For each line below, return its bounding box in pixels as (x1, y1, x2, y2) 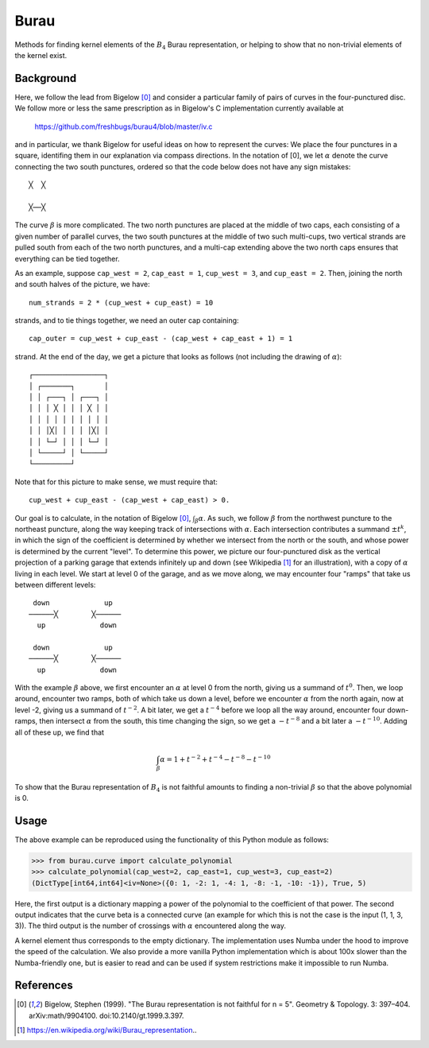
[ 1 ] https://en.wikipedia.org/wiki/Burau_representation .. (17, 1026, 198, 1035)
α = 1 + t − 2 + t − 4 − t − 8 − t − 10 (160, 754, 271, 763)
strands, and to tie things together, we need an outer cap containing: (14, 316, 239, 325)
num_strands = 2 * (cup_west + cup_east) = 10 (29, 298, 214, 307)
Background (14, 72, 77, 85)
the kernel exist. (14, 50, 68, 60)
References (14, 979, 73, 992)
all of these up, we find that (14, 728, 105, 737)
